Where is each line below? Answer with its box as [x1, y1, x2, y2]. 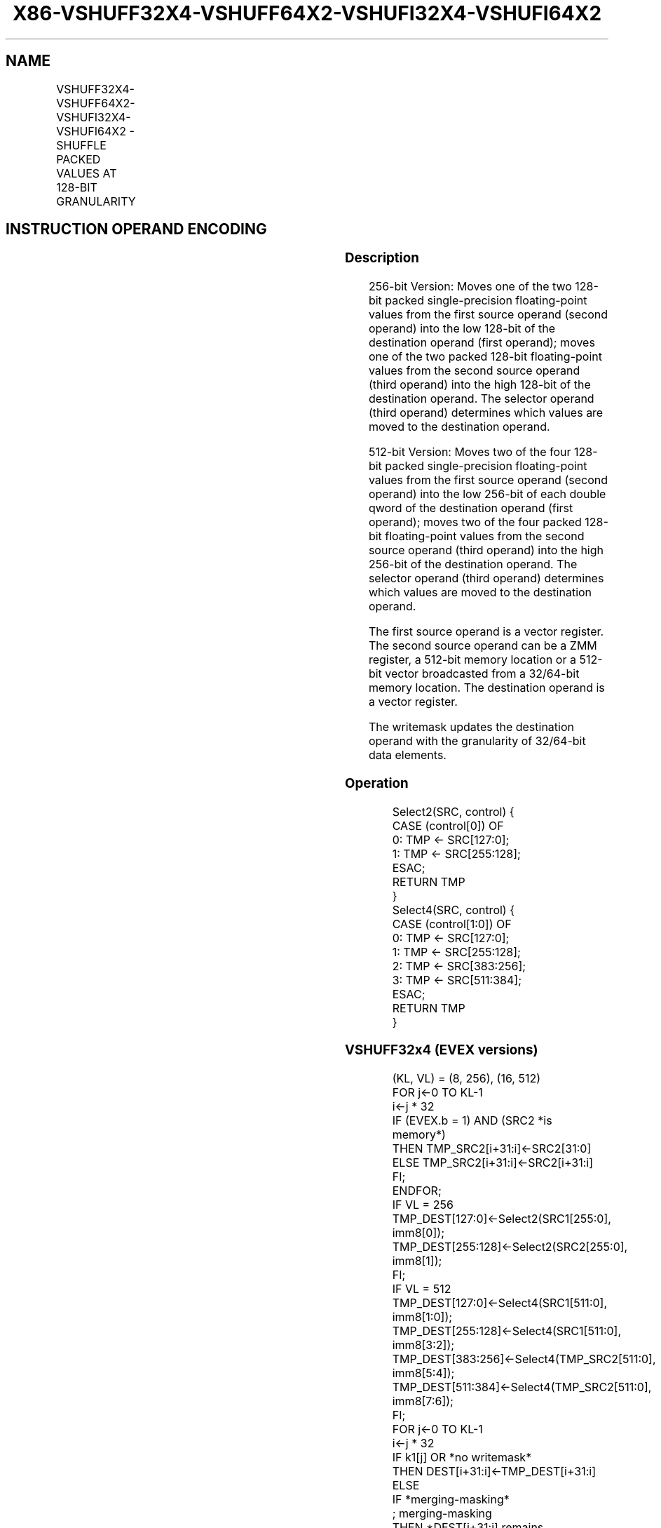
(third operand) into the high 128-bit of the [368, 377, 591, 392]
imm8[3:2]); [392, 1338, 455, 1353]
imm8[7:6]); [392, 1394, 454, 1409]
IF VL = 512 [392, 1282, 451, 1296]
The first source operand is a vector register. [368, 624, 604, 639]
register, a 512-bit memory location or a [368, 652, 576, 667]
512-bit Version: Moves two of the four [368, 445, 571, 460]
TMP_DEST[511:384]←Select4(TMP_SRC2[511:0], [392, 1380, 652, 1395]
